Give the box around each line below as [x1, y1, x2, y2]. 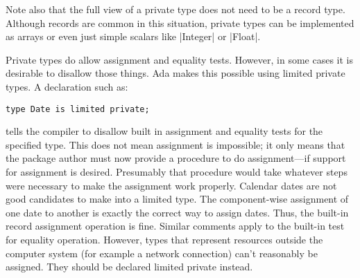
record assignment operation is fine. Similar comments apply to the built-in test [6, 219, 345, 233]
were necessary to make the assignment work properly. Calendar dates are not [6, 178, 337, 192]
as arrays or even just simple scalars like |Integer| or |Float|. [6, 29, 261, 44]
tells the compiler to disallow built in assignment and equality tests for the [6, 124, 323, 138]
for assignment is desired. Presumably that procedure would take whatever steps [6, 165, 348, 178]
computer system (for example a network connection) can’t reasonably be [6, 245, 318, 260]
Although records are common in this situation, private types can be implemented [6, 15, 354, 30]
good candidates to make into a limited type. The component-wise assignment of [6, 192, 349, 206]
